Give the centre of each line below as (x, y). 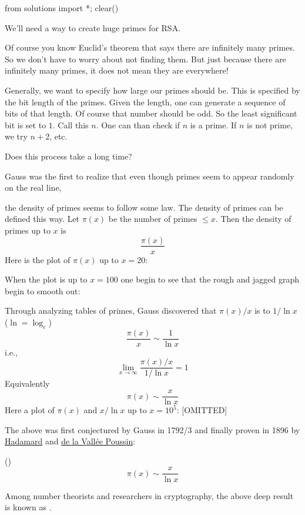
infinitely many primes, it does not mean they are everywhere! (117, 70)
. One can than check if (138, 124)
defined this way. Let (42, 219)
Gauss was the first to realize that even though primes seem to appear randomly (150, 176)
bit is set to (26, 124)
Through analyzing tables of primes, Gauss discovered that (111, 310)
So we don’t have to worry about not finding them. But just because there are (145, 59)
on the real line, (33, 187)
